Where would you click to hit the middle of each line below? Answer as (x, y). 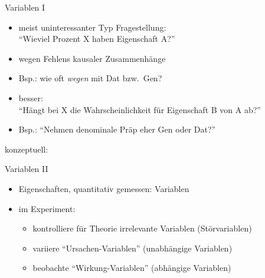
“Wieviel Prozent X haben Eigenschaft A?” (97, 39)
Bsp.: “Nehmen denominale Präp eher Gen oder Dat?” (117, 129)
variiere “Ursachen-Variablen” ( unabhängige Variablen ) (132, 248)
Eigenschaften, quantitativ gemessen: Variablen (104, 188)
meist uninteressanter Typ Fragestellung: (92, 27)
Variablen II (27, 169)
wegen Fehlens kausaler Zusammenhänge (92, 58)
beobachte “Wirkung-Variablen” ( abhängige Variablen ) (132, 268)
